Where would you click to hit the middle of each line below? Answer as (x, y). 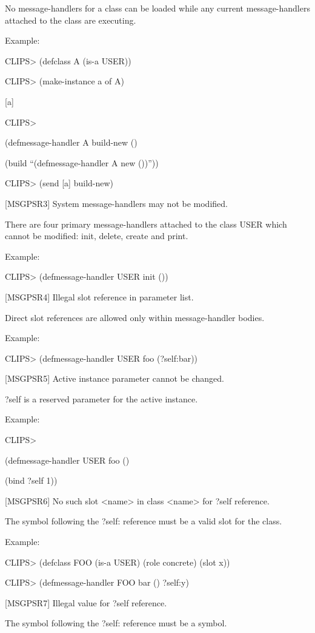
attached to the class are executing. (71, 20)
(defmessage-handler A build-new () (71, 142)
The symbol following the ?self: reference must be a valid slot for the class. (144, 521)
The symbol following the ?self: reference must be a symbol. (116, 623)
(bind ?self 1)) (31, 480)
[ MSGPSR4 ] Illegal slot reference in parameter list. (99, 296)
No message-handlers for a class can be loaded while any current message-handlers (157, 8)
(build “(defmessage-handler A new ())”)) (82, 162)
